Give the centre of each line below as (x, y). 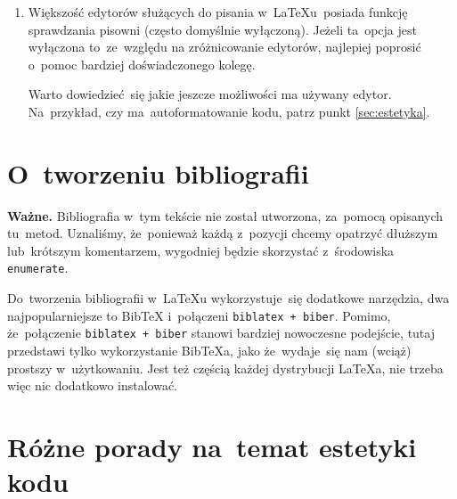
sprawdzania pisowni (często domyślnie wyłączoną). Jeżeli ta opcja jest (222, 29)
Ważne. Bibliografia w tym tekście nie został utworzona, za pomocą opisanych (225, 215)
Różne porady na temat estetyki (212, 446)
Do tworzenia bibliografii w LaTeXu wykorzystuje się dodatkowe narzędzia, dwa (228, 298)
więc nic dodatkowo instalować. (93, 385)
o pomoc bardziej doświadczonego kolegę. (142, 64)
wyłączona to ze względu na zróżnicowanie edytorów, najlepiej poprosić (224, 47)
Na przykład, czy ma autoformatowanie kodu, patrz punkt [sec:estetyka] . (229, 111)
